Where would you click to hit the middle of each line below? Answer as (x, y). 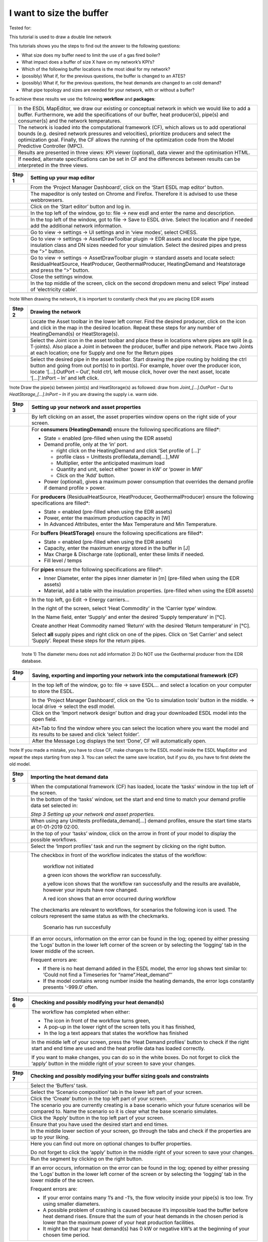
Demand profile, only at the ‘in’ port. (86, 444)
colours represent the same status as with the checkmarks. (100, 916)
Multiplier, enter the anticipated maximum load (110, 463)
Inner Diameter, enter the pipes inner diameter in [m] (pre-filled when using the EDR (142, 578)
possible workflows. (54, 840)
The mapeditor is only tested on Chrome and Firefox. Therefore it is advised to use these (134, 194)
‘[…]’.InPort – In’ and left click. (65, 378)
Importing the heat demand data (69, 776)
